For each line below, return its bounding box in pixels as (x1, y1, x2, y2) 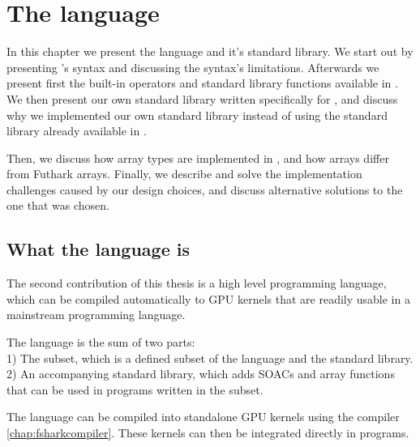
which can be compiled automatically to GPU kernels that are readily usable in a (6, 290, 410, 307)
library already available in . (6, 122, 147, 139)
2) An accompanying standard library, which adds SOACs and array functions (6, 365, 395, 382)
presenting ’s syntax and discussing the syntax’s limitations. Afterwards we (6, 58, 379, 75)
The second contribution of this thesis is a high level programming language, (6, 275, 387, 292)
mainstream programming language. (6, 306, 186, 323)
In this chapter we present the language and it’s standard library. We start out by (6, 43, 414, 60)
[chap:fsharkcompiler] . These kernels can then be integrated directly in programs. (6, 424, 409, 441)
